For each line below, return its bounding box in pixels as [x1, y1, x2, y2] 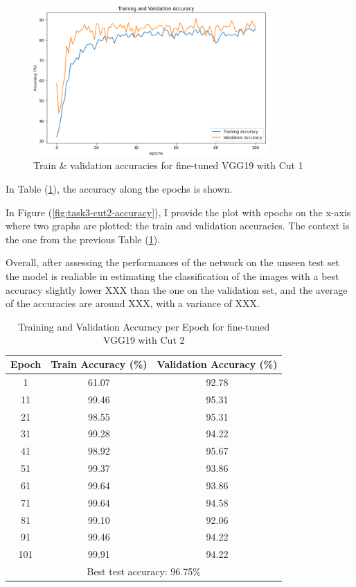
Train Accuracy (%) [51, 357, 148, 371]
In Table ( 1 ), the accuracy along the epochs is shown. [6, 182, 233, 196]
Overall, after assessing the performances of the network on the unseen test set [6, 255, 339, 270]
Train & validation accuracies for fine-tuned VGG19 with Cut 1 [33, 158, 303, 173]
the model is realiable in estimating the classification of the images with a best [6, 269, 339, 283]
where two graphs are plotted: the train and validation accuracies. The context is [6, 218, 350, 233]
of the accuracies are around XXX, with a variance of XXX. [6, 296, 260, 310]
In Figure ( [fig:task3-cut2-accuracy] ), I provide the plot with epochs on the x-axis [6, 204, 351, 219]
